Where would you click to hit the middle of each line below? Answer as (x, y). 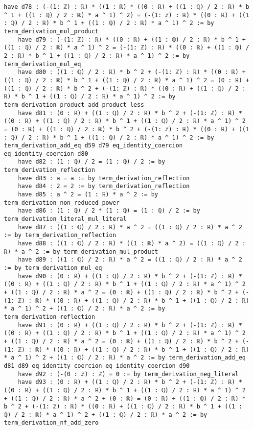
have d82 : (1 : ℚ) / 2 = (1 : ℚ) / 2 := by (92, 162)
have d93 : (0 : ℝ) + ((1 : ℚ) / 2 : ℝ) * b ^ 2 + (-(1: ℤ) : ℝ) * (130, 382)
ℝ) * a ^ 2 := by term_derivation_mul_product (81, 251)
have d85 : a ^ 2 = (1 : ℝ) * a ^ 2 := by (88, 195)
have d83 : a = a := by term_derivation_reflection (104, 178)
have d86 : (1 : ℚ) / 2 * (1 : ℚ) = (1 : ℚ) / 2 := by (109, 211)
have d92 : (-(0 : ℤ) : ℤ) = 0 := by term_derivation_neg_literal (128, 374)
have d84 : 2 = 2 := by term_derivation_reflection (104, 186)
